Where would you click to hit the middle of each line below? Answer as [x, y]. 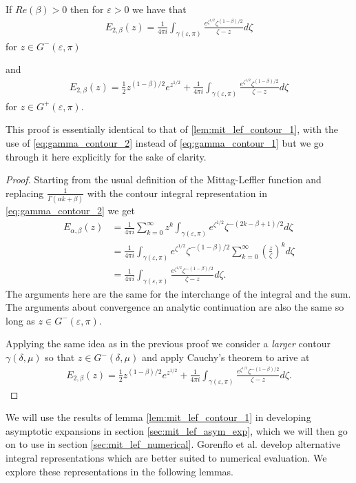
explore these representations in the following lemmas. [119, 471]
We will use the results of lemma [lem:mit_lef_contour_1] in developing [158, 417]
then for [87, 9]
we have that [159, 9]
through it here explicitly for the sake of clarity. [106, 156]
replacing [25, 193]
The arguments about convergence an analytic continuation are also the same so [175, 307]
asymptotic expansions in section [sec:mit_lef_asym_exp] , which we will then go [177, 430]
